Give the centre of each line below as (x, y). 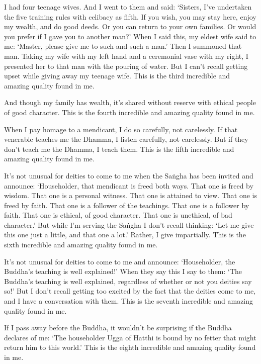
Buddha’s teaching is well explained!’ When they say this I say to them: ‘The (123, 271)
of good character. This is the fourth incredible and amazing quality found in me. (129, 112)
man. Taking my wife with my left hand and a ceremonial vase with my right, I (126, 56)
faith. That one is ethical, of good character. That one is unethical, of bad (118, 215)
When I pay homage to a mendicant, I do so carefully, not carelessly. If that (121, 129)
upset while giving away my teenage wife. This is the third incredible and (117, 76)
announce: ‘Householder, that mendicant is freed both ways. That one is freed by (129, 185)
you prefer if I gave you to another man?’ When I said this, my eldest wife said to (130, 36)
